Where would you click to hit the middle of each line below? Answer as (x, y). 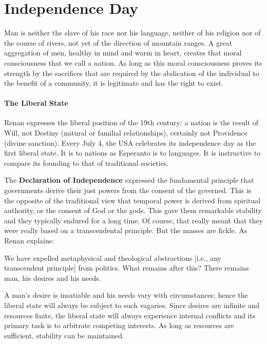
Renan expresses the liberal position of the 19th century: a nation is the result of (131, 122)
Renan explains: (29, 241)
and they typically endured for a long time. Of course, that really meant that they (133, 220)
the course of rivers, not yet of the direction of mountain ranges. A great (118, 42)
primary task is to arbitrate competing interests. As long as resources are (119, 325)
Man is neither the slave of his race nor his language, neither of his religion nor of (132, 33)
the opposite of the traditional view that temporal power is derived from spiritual (132, 200)
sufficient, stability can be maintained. (64, 335)
